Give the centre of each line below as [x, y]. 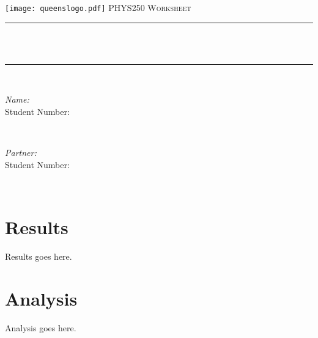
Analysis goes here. [41, 327]
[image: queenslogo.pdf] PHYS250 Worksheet [98, 7]
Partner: [21, 152]
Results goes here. [39, 256]
